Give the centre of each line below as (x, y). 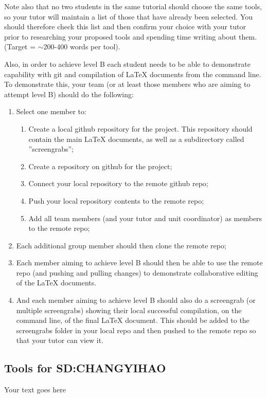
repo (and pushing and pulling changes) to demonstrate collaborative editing (137, 272)
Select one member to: (51, 111)
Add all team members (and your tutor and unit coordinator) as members (145, 218)
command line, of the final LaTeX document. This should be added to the (133, 320)
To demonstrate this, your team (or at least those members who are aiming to (127, 84)
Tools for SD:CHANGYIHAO (85, 368)
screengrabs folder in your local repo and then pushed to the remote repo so (136, 330)
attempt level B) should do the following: (69, 94)
